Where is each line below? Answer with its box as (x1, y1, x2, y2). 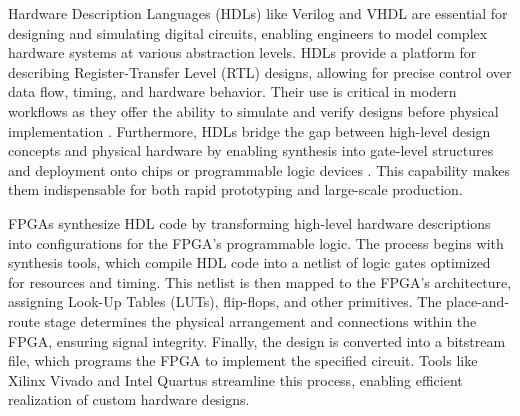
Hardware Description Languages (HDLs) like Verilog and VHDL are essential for (8, 3, 508, 23)
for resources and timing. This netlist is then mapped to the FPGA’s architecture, (8, 271, 512, 292)
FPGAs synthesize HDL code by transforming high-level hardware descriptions (8, 212, 491, 233)
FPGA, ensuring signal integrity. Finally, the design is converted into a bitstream (8, 330, 506, 351)
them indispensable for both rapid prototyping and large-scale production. (8, 179, 463, 200)
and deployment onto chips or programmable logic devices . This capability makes (8, 159, 511, 180)
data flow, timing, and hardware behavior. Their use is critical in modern (8, 81, 457, 102)
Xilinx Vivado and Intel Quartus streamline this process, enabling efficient (8, 369, 463, 390)
